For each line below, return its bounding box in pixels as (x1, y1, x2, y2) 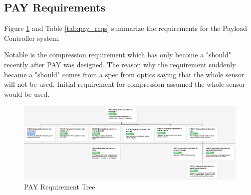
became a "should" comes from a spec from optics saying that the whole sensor (4, 69, 245, 79)
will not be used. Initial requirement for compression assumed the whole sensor (4, 79, 246, 89)
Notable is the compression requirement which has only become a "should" (4, 49, 232, 60)
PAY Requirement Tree (24, 181, 95, 192)
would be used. (4, 88, 50, 99)
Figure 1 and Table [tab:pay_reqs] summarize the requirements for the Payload (4, 23, 248, 33)
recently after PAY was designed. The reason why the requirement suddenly (4, 59, 236, 69)
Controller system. (4, 32, 60, 43)
